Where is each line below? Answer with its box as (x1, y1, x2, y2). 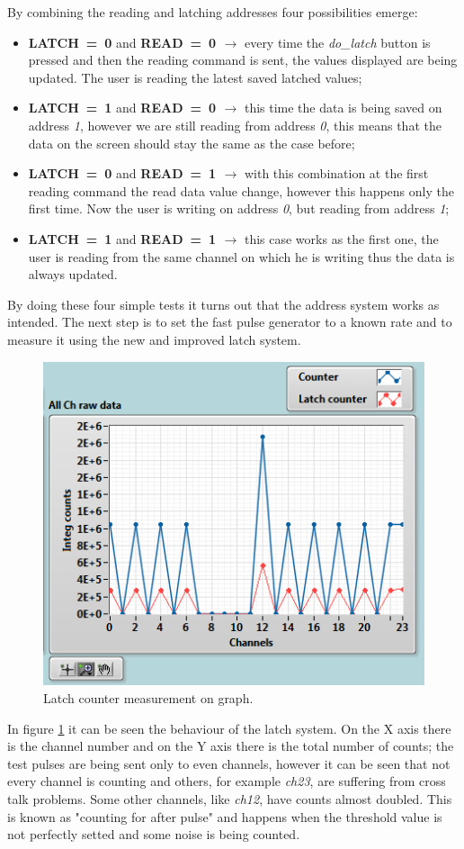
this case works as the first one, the (244, 229, 439, 248)
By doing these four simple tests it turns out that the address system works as (7, 294, 440, 313)
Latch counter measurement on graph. (43, 689, 254, 707)
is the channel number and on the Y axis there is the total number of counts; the (7, 736, 454, 755)
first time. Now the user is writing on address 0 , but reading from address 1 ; (28, 199, 450, 218)
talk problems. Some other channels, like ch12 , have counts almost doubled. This (7, 789, 452, 808)
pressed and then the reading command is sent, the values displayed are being (28, 50, 458, 69)
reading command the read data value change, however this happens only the (28, 181, 454, 200)
